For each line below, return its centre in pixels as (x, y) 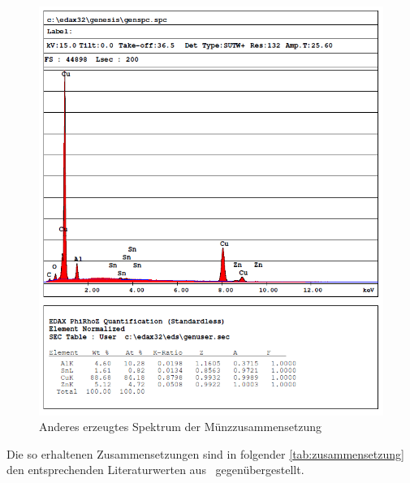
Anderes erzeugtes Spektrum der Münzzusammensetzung (181, 427)
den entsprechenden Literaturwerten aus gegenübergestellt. (155, 470)
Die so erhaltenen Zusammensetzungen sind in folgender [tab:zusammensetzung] (205, 453)
